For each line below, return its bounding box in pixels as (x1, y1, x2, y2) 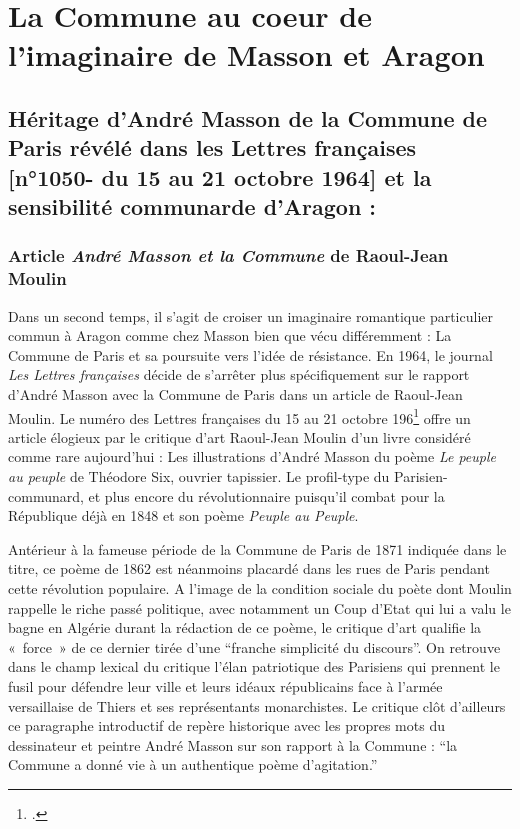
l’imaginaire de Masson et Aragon (8, 34, 485, 75)
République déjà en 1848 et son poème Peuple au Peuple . (8, 505, 359, 526)
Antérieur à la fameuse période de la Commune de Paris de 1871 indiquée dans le (8, 538, 507, 559)
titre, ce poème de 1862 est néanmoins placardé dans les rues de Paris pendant (8, 558, 490, 579)
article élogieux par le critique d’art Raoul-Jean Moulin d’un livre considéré (8, 426, 471, 447)
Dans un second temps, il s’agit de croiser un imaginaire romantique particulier (8, 305, 493, 326)
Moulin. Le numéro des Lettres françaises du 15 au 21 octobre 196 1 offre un (8, 404, 471, 428)
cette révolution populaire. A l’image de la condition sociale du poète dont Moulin (8, 578, 512, 599)
